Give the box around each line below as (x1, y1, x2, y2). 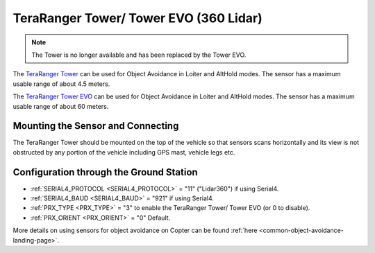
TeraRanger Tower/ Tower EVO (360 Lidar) (12, 10, 263, 26)
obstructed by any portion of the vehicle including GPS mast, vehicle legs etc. (12, 148, 235, 156)
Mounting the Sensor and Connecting (12, 120, 179, 132)
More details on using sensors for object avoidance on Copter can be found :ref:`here (12, 226, 258, 235)
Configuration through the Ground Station (12, 166, 198, 178)
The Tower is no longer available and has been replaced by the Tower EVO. (31, 51, 247, 59)
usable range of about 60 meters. (12, 102, 109, 110)
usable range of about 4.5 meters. (12, 80, 110, 88)
